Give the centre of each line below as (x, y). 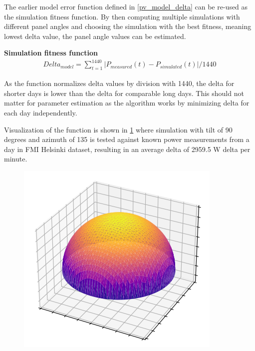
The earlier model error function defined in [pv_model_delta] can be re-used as (126, 6)
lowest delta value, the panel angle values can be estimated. (95, 36)
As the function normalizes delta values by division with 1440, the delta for (119, 83)
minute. (16, 159)
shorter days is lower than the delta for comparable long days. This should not (124, 93)
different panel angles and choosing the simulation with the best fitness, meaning (128, 26)
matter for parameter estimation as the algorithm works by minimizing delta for (127, 103)
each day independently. (41, 113)
